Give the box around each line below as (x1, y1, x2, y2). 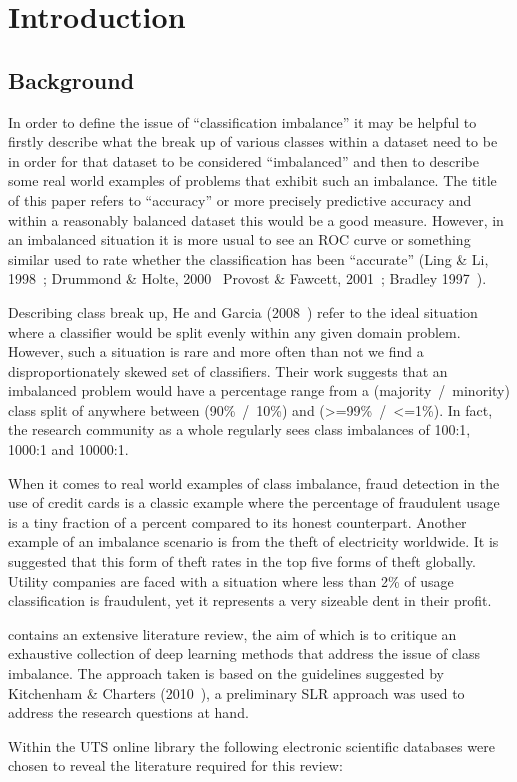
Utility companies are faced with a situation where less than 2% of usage (8, 570, 454, 591)
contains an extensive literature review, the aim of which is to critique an (8, 623, 457, 644)
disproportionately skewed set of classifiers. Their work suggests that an (8, 360, 448, 381)
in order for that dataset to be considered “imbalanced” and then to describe (8, 150, 479, 171)
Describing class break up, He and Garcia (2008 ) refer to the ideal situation (8, 301, 478, 322)
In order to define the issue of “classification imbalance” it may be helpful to (8, 111, 477, 132)
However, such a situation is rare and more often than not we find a (8, 341, 424, 362)
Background (8, 64, 135, 95)
